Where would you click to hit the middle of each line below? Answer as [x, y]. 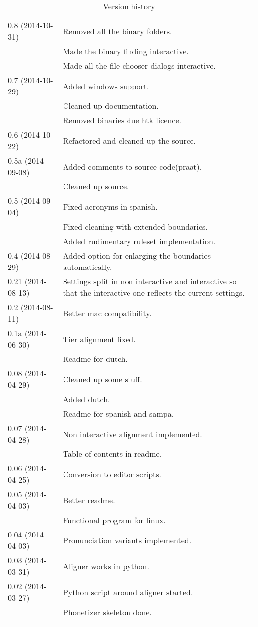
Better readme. [89, 500]
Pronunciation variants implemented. [127, 540]
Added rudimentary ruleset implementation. [139, 241]
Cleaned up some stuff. [102, 379]
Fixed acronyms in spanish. [110, 206]
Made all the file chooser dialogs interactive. [139, 65]
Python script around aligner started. [128, 592]
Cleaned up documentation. [111, 106]
